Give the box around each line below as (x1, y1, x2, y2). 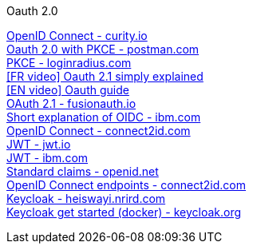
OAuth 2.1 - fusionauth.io (6, 97, 136, 110)
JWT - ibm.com (6, 151, 89, 165)
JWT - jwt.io (6, 137, 71, 151)
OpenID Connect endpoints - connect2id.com (6, 178, 247, 192)
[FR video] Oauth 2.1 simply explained (6, 69, 204, 83)
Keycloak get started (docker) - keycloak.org (6, 205, 242, 219)
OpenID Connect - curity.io (6, 29, 148, 42)
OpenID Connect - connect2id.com (6, 124, 191, 137)
